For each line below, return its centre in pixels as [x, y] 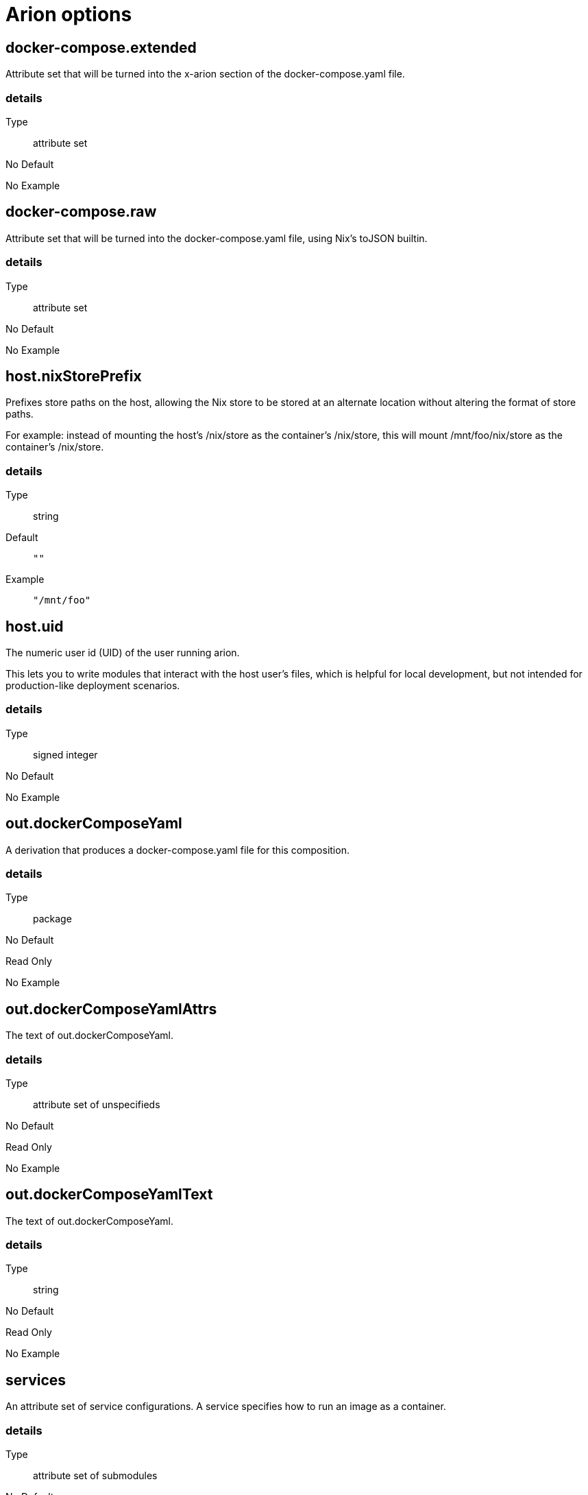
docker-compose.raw [81, 212]
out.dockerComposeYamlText [109, 1195]
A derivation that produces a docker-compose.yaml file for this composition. [177, 850]
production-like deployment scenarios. [93, 685]
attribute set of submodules [95, 1476]
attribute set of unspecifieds [97, 1104]
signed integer [65, 754]
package [52, 919]
